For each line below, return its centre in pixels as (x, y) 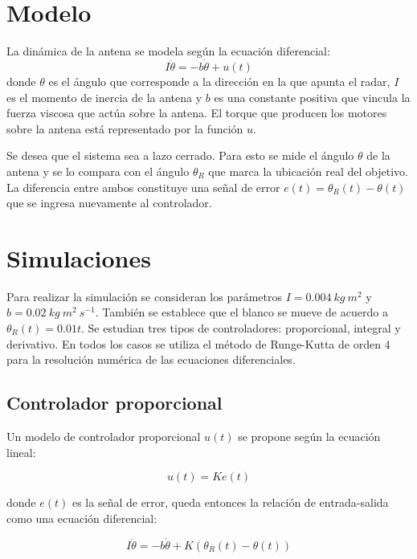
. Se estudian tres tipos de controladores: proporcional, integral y (241, 328)
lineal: (21, 452)
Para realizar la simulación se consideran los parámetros (145, 296)
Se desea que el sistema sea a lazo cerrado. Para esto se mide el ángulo (180, 155)
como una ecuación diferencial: (82, 518)
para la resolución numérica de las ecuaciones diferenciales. (151, 359)
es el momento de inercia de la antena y (104, 97)
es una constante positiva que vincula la (312, 97)
